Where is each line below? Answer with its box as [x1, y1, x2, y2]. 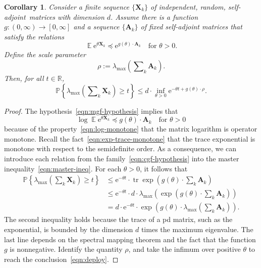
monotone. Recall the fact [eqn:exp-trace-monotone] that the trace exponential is [4, 133, 255, 144]
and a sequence [73, 21, 120, 32]
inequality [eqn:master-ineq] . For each [4, 163, 122, 173]
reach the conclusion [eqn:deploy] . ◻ [4, 253, 119, 264]
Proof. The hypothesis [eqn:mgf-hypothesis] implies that [4, 105, 178, 116]
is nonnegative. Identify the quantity [10, 244, 123, 254]
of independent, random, [150, 2, 226, 12]
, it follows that [140, 163, 188, 173]
